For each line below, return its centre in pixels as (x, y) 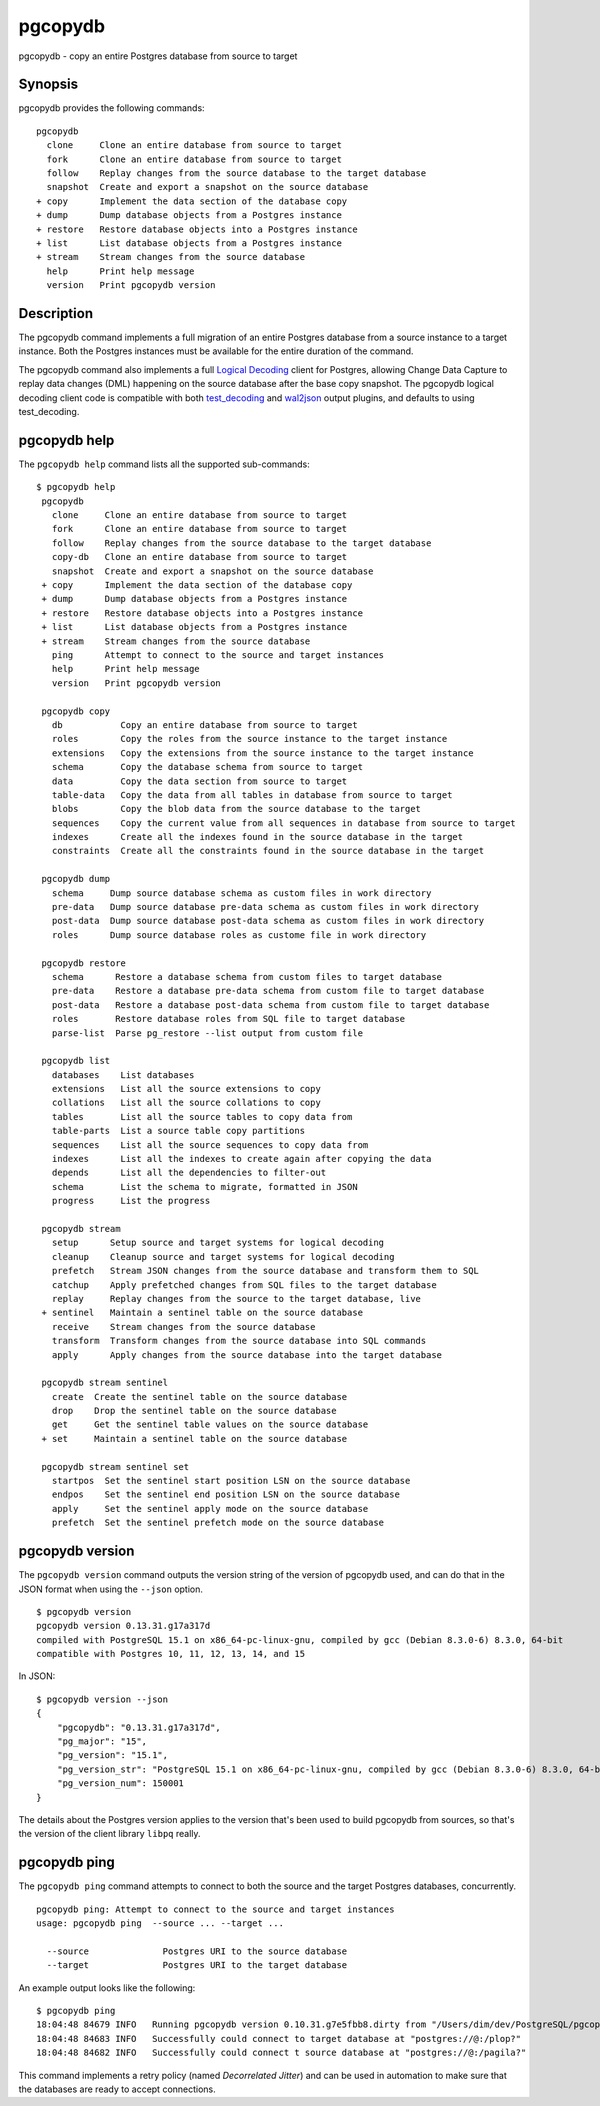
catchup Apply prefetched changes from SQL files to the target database (244, 1284)
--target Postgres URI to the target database (197, 1965)
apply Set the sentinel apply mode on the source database (210, 1508)
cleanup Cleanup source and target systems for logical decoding (223, 1256)
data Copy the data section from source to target (199, 781)
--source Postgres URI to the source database (197, 1951)
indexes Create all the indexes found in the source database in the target (257, 837)
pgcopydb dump (76, 879)
